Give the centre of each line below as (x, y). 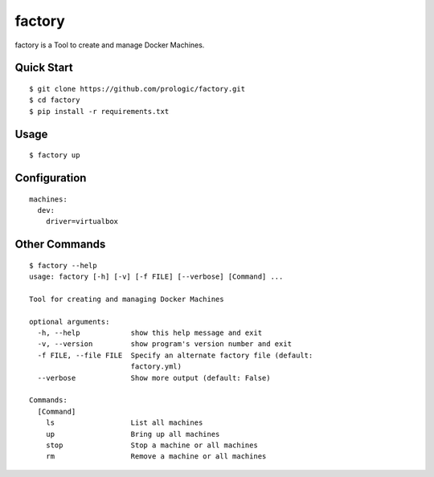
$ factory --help (63, 265)
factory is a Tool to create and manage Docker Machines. (110, 45)
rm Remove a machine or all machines (156, 457)
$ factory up (55, 155)
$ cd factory (55, 100)
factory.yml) (156, 367)
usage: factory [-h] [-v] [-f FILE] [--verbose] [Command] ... (156, 277)
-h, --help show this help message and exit (150, 333)
